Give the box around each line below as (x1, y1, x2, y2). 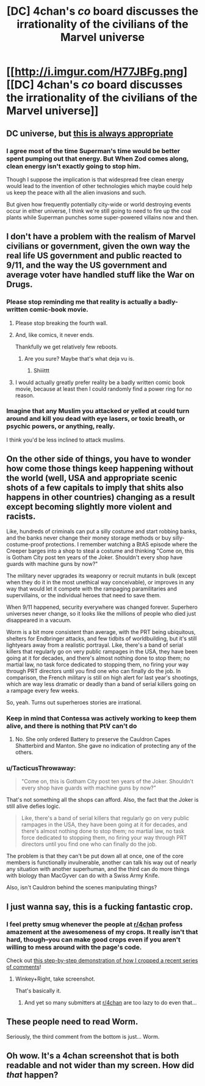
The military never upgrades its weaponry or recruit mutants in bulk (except (6, 571, 196, 579)
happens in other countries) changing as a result (6, 492, 195, 503)
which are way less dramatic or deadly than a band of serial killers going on (6, 680, 196, 687)
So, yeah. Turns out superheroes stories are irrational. (6, 698, 142, 706)
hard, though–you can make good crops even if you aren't (6, 935, 181, 944)
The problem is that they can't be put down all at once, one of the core (6, 853, 184, 860)
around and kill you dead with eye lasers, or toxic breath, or (6, 415, 185, 423)
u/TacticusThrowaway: (6, 764, 76, 772)
